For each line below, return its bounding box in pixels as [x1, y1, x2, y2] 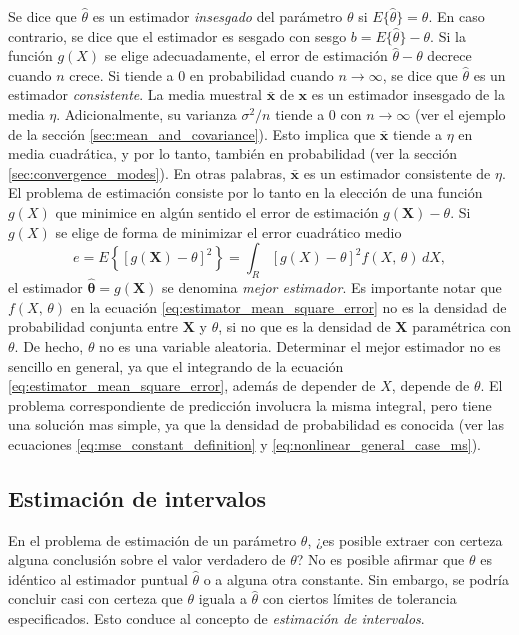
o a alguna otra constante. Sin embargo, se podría [203, 568, 509, 589]
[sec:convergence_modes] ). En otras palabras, [8, 162, 286, 183]
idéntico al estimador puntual [8, 568, 188, 589]
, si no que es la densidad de [218, 316, 391, 337]
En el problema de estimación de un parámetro [8, 529, 297, 550]
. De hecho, [14, 335, 84, 356]
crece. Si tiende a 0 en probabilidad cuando [69, 64, 334, 85]
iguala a [198, 588, 247, 609]
